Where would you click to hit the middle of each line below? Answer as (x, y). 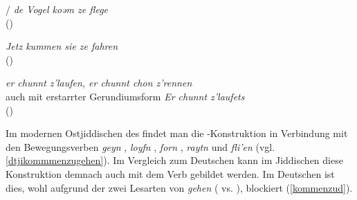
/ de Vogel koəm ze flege (57, 9)
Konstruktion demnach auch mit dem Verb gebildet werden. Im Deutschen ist (170, 173)
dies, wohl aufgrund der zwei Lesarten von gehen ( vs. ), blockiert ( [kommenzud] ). (179, 187)
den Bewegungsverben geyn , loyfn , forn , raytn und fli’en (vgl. (140, 146)
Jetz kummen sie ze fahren (62, 46)
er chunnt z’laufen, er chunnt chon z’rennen (99, 83)
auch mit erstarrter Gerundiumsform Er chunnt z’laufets (125, 96)
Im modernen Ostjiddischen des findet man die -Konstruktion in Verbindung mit (177, 133)
